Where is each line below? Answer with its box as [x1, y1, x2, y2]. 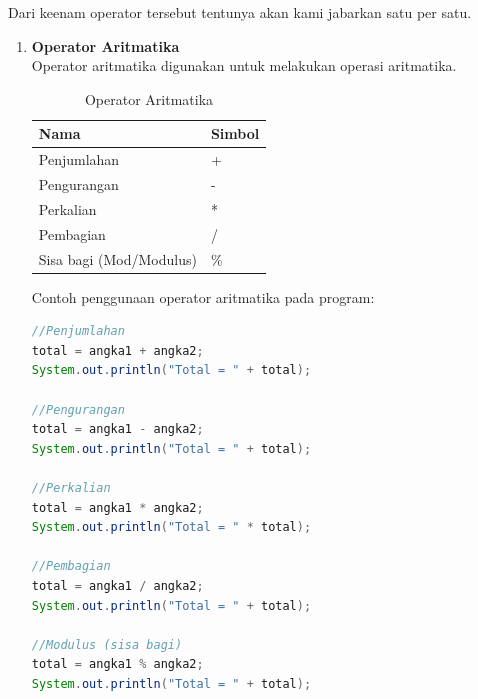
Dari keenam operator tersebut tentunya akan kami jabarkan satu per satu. [8, 2, 472, 22]
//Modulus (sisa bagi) [31, 637, 183, 652]
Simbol [210, 123, 260, 144]
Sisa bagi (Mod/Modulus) [38, 248, 197, 269]
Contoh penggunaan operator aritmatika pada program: [31, 286, 375, 307]
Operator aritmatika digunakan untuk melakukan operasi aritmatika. [31, 55, 457, 76]
